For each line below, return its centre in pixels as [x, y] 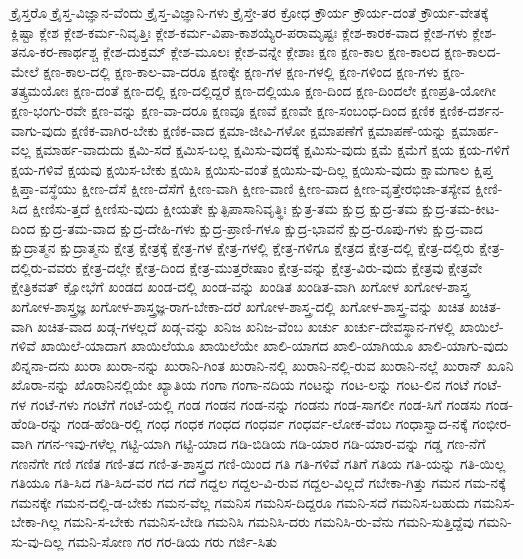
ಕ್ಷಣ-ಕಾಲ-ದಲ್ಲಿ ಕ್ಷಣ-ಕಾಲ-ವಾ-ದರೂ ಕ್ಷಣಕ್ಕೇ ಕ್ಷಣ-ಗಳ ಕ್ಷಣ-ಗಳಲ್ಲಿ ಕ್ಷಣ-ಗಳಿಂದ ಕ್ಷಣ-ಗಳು [240, 70]
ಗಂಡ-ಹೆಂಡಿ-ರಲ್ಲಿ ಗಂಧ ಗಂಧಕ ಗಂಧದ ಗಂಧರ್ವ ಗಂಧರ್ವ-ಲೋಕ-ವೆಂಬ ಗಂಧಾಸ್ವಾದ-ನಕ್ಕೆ [267, 423]
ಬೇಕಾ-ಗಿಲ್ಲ [35, 521]
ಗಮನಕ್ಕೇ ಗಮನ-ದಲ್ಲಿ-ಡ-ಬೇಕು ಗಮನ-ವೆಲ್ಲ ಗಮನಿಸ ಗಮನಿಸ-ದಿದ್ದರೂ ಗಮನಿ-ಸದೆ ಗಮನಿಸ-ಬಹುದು [240, 501]
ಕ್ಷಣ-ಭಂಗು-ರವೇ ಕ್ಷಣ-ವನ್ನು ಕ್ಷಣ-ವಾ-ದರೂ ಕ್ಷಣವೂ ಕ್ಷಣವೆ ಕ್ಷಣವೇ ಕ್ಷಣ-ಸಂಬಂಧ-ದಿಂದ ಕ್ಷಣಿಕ [223, 109]
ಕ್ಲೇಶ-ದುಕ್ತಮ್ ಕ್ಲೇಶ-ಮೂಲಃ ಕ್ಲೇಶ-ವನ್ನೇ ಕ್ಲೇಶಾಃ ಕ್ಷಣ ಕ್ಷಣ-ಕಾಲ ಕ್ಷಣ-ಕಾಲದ [271, 51]
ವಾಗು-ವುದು [39, 129]
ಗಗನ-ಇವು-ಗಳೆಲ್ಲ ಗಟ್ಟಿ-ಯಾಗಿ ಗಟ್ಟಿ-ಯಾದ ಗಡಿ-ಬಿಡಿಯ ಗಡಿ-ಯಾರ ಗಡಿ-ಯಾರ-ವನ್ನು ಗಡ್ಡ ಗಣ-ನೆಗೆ [261, 443]
